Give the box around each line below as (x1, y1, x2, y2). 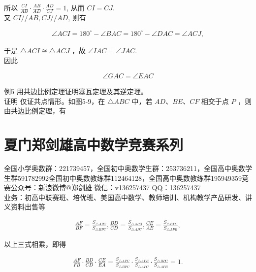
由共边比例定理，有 (4, 105, 66, 116)
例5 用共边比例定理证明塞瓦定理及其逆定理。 (4, 86, 148, 97)
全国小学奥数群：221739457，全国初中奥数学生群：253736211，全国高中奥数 (4, 163, 245, 173)
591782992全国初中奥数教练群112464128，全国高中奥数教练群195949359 (17, 172, 242, 183)
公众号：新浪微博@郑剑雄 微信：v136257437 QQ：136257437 (10, 182, 201, 193)
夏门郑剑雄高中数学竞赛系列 (4, 135, 184, 155)
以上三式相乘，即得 (4, 238, 66, 249)
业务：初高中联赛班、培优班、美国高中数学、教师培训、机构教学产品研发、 (4, 192, 245, 202)
